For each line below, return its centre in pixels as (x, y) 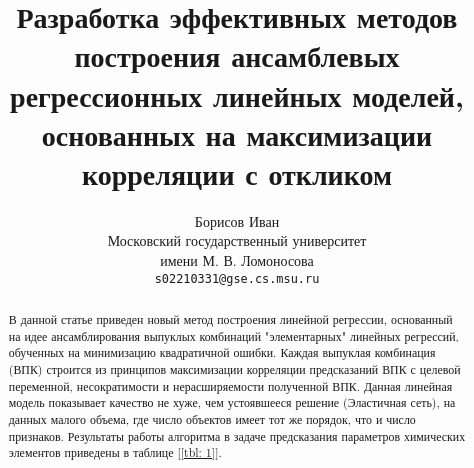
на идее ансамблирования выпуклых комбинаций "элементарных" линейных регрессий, (233, 335)
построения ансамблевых (237, 55)
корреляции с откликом (237, 172)
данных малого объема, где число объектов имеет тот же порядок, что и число (212, 419)
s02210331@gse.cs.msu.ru (237, 278)
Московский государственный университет (237, 240)
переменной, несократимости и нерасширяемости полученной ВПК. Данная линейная (230, 385)
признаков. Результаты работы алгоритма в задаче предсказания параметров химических (237, 435)
